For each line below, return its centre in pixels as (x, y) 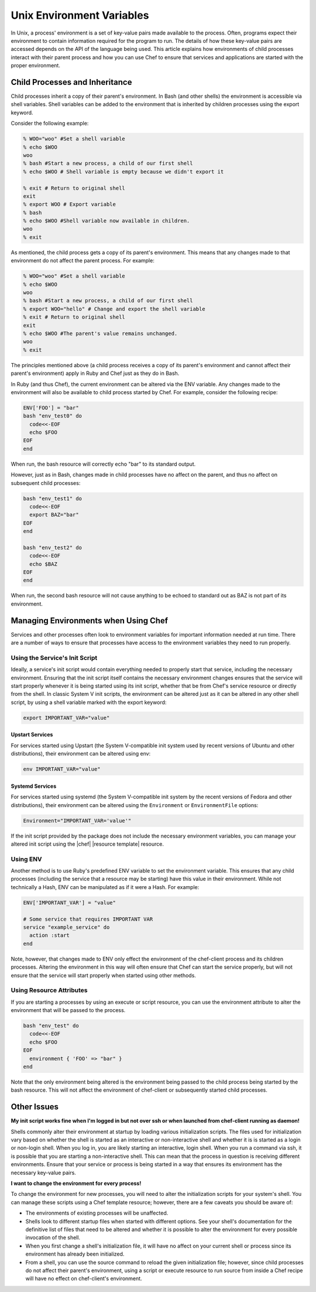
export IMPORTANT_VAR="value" (66, 718)
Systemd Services (34, 786)
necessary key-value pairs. (43, 1173)
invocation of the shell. (53, 1238)
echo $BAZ (44, 564)
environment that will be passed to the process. (68, 1010)
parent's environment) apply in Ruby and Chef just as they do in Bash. (95, 373)
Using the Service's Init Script (54, 658)
